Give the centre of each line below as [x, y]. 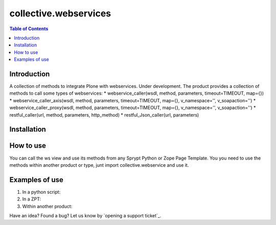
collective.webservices [60, 13]
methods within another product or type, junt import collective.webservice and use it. [99, 165]
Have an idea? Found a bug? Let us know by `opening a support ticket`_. [85, 215]
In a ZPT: [32, 199]
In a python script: [41, 192]
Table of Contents [29, 29]
